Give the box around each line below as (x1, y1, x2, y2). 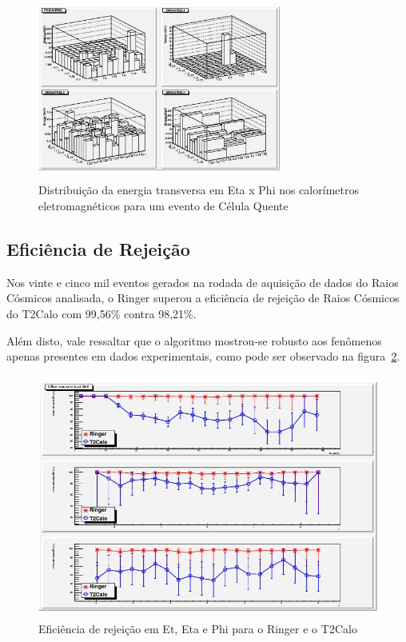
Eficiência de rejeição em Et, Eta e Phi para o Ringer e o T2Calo (38, 620, 357, 636)
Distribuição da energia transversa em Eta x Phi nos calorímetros (38, 181, 359, 198)
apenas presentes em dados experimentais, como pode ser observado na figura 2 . (6, 348, 400, 365)
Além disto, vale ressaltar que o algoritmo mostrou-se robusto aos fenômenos (6, 332, 382, 349)
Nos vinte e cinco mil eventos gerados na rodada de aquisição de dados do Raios (6, 273, 399, 290)
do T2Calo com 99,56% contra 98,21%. (6, 305, 197, 321)
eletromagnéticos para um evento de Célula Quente (38, 197, 289, 213)
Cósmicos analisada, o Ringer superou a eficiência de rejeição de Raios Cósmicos (6, 289, 400, 306)
